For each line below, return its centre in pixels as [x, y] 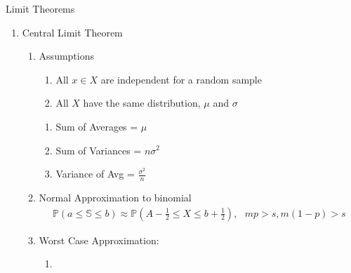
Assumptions [66, 56]
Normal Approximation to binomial [115, 197]
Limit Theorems [40, 8]
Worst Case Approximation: [99, 240]
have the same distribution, [142, 103]
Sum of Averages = [97, 126]
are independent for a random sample [181, 79]
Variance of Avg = [95, 174]
